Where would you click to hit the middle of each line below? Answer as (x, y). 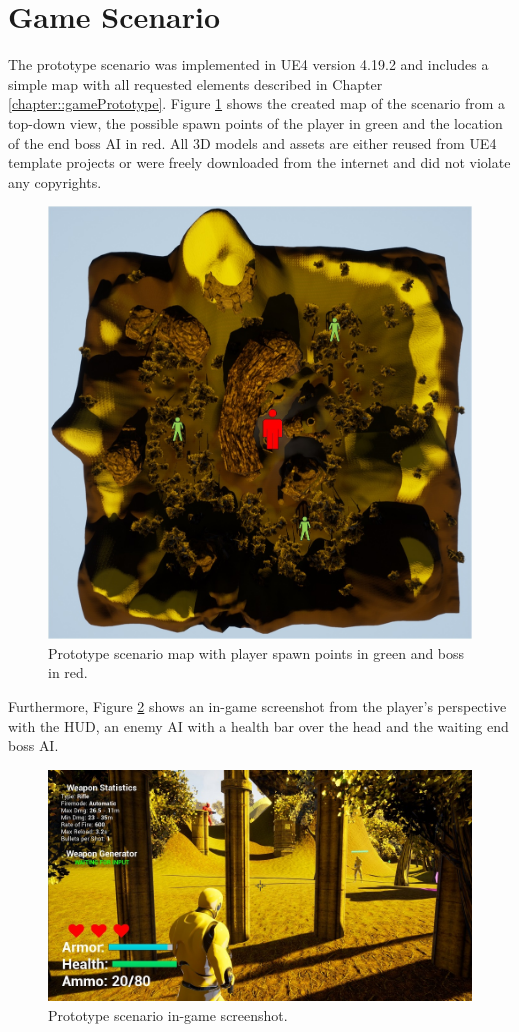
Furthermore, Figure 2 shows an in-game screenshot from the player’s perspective (257, 705)
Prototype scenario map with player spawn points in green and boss (256, 652)
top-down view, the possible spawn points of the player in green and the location (255, 122)
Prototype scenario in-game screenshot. (168, 1014)
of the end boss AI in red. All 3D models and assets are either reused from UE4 (252, 142)
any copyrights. (55, 181)
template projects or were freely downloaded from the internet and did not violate (259, 162)
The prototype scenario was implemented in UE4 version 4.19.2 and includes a (248, 64)
